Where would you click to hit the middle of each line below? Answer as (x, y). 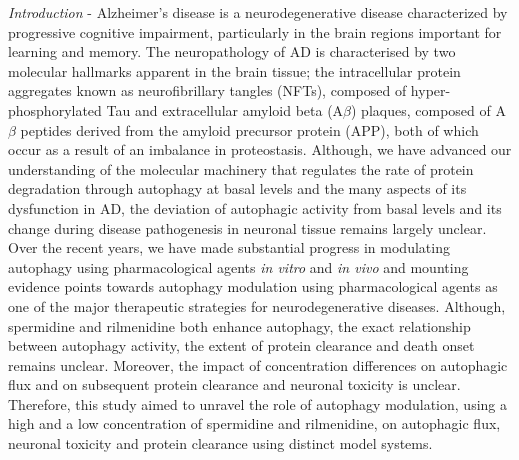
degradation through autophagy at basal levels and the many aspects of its (237, 188)
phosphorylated (55, 109)
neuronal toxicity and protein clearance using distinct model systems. (220, 443)
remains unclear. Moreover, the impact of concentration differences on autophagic (258, 364)
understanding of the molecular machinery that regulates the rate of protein (241, 168)
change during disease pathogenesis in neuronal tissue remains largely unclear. (247, 227)
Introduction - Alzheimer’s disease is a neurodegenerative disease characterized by (258, 12)
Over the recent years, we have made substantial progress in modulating (229, 247)
